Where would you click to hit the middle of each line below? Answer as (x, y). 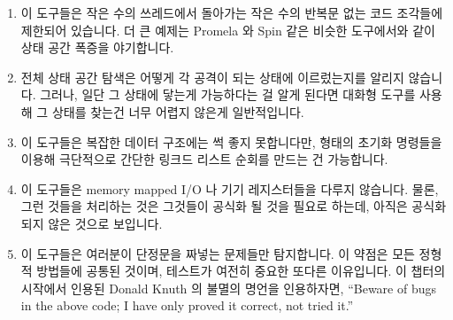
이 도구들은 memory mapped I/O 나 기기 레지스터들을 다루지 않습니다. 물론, (230, 188)
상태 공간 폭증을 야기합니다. (97, 47)
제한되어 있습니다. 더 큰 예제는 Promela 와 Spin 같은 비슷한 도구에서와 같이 (228, 30)
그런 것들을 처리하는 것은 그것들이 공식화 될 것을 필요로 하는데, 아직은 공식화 (234, 206)
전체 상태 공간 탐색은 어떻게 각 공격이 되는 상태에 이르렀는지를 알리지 (212, 77)
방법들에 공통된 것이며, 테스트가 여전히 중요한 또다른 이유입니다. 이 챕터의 (241, 271)
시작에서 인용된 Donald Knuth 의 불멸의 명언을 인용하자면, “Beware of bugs (229, 288)
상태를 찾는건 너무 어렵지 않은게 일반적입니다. (178, 111)
